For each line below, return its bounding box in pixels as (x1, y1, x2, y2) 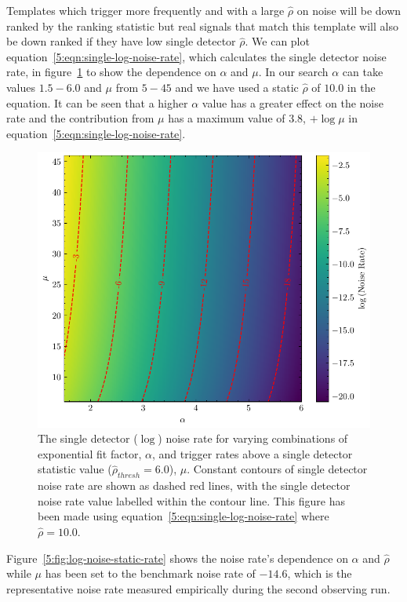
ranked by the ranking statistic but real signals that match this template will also (6, 17, 398, 34)
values (6, 78, 36, 95)
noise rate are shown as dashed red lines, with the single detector (38, 477, 351, 494)
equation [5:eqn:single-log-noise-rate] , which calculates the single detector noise (6, 48, 387, 64)
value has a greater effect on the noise (202, 94, 383, 111)
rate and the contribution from (6, 110, 154, 126)
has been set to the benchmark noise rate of (45, 565, 256, 582)
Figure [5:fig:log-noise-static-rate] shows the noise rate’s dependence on (6, 549, 348, 566)
